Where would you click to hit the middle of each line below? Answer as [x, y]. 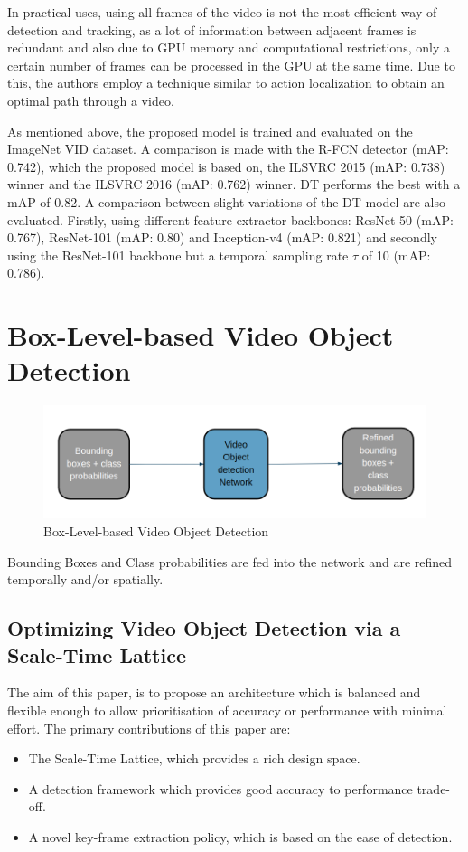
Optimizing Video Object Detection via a [204, 628]
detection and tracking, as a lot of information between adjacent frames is [212, 29]
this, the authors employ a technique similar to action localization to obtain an [226, 83]
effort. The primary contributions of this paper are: [149, 728]
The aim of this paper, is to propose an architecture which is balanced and [214, 692]
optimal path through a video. [91, 100]
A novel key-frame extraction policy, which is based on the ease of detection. [240, 836]
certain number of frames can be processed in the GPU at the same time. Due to [231, 65]
